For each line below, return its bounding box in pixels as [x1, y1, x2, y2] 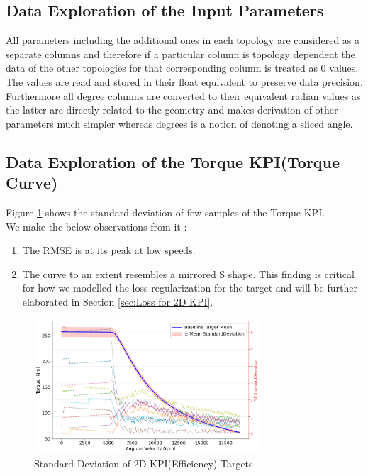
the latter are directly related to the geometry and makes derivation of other [6, 102, 338, 117]
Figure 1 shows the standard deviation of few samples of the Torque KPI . [6, 204, 325, 219]
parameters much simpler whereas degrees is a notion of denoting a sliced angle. [6, 116, 353, 131]
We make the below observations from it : [6, 218, 187, 233]
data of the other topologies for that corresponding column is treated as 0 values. [6, 60, 359, 75]
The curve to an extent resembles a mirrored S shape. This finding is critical [22, 266, 355, 281]
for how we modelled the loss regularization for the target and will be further [22, 280, 357, 295]
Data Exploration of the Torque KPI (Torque [6, 150, 340, 172]
